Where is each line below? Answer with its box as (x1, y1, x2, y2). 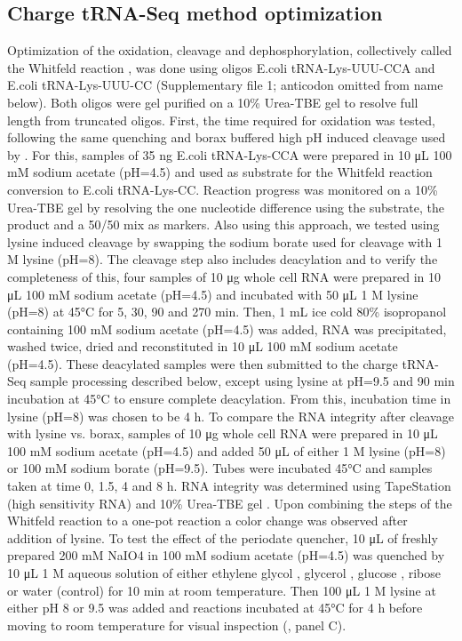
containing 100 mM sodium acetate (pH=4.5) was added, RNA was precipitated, (7, 319, 447, 338)
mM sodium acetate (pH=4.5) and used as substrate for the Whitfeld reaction (7, 163, 433, 181)
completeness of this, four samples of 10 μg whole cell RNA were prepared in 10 (7, 267, 442, 285)
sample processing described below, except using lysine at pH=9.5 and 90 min (30, 372, 455, 390)
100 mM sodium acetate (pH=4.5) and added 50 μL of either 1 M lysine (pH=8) (7, 441, 446, 460)
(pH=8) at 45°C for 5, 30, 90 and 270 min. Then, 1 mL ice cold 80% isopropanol (7, 302, 447, 321)
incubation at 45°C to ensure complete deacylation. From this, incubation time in (7, 389, 451, 408)
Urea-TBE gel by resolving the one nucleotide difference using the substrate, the (7, 197, 444, 216)
